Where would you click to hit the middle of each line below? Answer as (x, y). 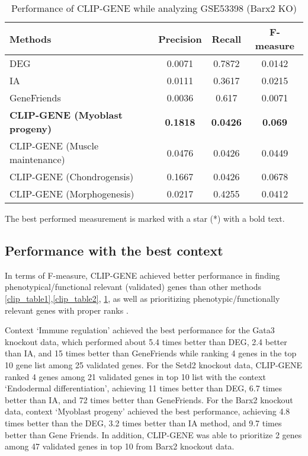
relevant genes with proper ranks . (67, 310)
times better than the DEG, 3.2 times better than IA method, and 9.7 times (143, 422)
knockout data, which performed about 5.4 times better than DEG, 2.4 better (146, 341)
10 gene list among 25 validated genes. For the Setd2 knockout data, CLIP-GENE (154, 364)
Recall (227, 39)
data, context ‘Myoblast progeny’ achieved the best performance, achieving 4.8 (147, 411)
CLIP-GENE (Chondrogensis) (72, 176)
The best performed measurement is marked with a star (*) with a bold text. (145, 218)
